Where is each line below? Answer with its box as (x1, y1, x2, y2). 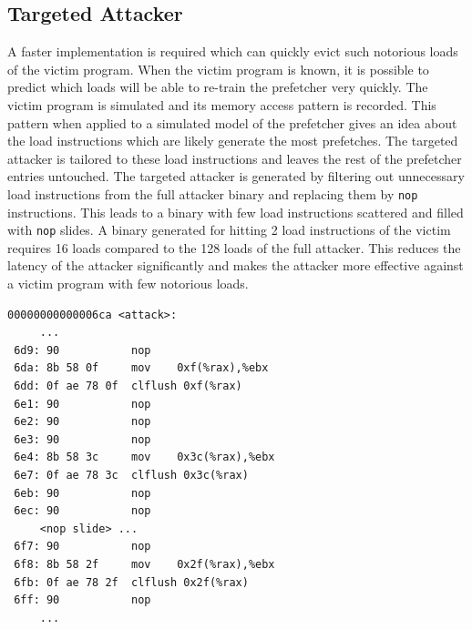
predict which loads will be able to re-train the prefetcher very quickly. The (7, 77, 428, 96)
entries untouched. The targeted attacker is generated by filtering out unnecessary (7, 167, 465, 186)
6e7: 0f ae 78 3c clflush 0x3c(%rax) (14, 468, 249, 482)
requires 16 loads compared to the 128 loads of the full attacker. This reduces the (7, 238, 461, 257)
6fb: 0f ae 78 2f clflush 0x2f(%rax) (14, 575, 249, 589)
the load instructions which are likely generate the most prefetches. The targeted (7, 131, 458, 150)
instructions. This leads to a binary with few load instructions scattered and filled (7, 202, 464, 221)
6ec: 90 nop (14, 504, 151, 518)
